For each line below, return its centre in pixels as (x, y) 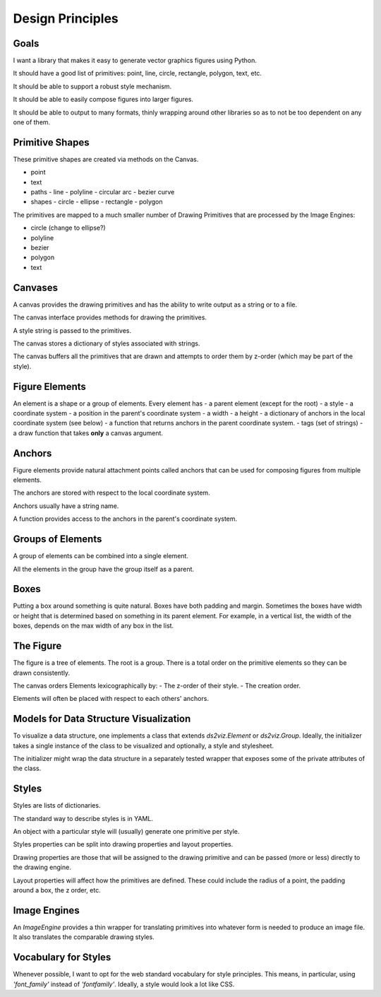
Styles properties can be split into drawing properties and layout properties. (123, 844)
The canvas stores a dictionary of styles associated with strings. (107, 343)
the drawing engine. (42, 867)
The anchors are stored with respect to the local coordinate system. (112, 493)
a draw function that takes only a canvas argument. (88, 433)
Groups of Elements (58, 539)
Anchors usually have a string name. (66, 506)
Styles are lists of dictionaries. (57, 806)
